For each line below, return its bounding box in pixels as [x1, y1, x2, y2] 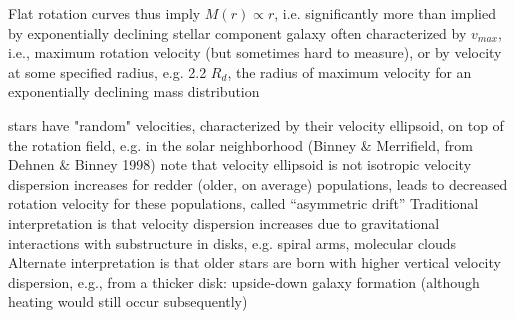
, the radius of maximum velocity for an [227, 61, 472, 82]
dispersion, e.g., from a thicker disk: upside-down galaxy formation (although [8, 271, 480, 292]
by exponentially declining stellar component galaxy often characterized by [8, 22, 467, 43]
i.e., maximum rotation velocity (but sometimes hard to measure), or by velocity [8, 42, 502, 63]
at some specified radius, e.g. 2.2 [8, 61, 207, 82]
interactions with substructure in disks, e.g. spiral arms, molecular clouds [8, 232, 457, 253]
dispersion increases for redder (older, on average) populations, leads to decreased [8, 173, 508, 194]
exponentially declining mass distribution [8, 81, 260, 102]
